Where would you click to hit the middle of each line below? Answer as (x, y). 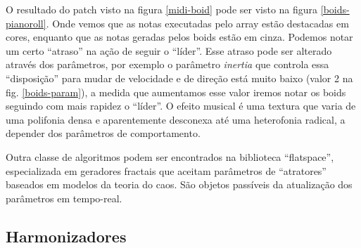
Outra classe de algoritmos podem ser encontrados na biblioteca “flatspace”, (170, 156)
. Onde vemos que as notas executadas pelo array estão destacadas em (197, 23)
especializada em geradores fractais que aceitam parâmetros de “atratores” (166, 170)
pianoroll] (26, 23)
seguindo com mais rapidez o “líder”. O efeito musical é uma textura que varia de (181, 106)
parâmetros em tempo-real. (64, 198)
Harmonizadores (66, 236)
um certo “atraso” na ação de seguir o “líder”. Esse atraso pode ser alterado (169, 50)
